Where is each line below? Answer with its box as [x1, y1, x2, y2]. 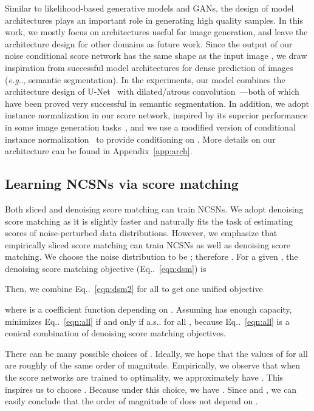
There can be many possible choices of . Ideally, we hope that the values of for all [5, 347, 308, 359]
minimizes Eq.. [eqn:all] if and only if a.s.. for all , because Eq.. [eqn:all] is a [5, 314, 290, 327]
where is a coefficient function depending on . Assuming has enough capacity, [5, 303, 292, 316]
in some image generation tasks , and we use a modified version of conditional [5, 120, 296, 133]
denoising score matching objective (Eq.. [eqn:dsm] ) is [5, 262, 206, 274]
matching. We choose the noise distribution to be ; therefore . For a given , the [5, 250, 298, 263]
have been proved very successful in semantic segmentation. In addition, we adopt [5, 97, 309, 109]
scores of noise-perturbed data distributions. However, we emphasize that [5, 226, 278, 239]
